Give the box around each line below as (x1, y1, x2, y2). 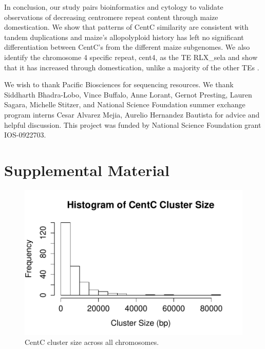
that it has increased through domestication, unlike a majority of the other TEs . (4, 62, 259, 72)
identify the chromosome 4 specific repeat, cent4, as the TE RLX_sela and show (4, 51, 258, 62)
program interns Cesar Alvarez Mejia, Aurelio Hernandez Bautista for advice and (4, 109, 260, 120)
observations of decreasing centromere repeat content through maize (4, 11, 218, 22)
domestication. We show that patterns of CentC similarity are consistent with (4, 22, 249, 32)
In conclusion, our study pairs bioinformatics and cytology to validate (4, 2, 223, 12)
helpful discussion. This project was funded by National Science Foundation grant (4, 119, 261, 130)
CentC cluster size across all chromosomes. (25, 337, 159, 347)
